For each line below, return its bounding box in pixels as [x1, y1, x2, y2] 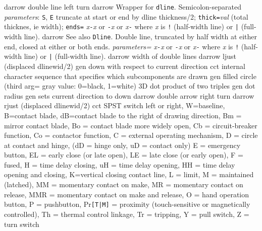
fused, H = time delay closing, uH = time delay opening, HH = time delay [4, 159, 235, 170]
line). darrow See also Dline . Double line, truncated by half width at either [24, 31, 257, 41]
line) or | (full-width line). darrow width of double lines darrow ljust [24, 51, 236, 61]
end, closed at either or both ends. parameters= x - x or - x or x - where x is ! [4, 41, 239, 51]
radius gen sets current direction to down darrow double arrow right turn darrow [4, 90, 254, 101]
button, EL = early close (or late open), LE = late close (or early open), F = [4, 149, 243, 160]
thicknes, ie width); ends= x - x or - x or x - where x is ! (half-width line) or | [4, 21, 239, 32]
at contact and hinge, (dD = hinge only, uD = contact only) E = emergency [4, 139, 241, 150]
